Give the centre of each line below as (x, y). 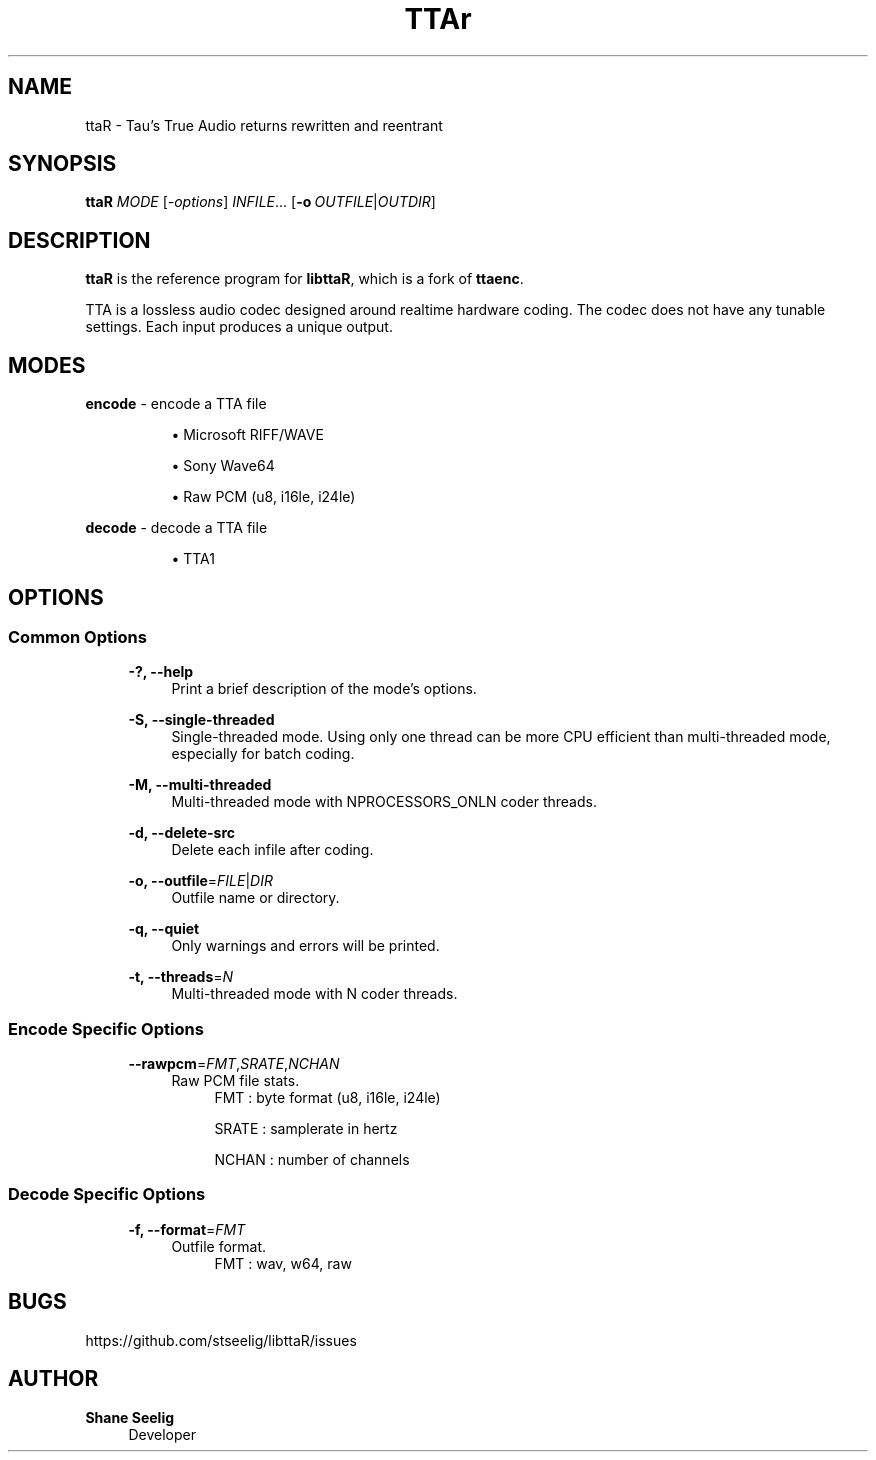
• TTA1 (193, 559)
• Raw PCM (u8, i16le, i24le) (263, 497)
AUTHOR (53, 1379)
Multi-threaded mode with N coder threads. (314, 994)
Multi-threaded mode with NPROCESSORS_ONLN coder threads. (384, 802)
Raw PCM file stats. (235, 1081)
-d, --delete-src (182, 833)
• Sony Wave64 (223, 466)
